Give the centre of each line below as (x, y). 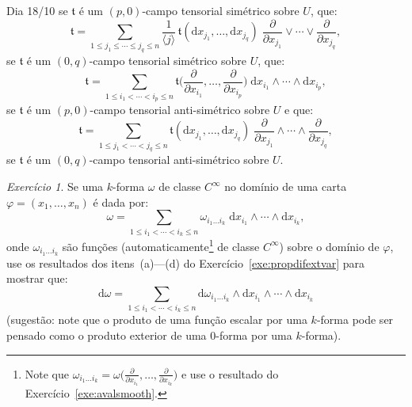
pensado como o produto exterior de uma (107, 335)
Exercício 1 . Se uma (55, 186)
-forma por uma (254, 335)
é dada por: (121, 202)
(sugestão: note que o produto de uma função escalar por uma (157, 320)
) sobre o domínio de (329, 246)
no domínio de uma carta (286, 186)
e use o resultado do (230, 373)
